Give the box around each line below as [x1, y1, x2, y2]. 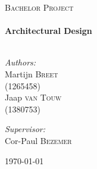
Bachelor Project [5, 1, 74, 13]
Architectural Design [5, 24, 92, 37]
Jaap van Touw [5, 91, 62, 104]
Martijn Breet [5, 67, 58, 80]
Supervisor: [5, 123, 45, 135]
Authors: [5, 56, 36, 68]
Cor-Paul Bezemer [5, 134, 72, 146]
